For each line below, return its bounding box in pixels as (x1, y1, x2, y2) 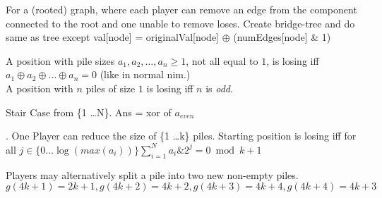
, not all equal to (186, 53, 258, 68)
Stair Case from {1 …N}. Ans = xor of (6, 104, 172, 119)
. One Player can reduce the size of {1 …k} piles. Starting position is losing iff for (6, 128, 357, 143)
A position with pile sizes (6, 53, 115, 68)
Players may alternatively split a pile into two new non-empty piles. (6, 167, 299, 182)
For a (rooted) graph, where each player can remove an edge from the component (6, 2, 357, 16)
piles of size (85, 80, 136, 95)
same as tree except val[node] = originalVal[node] (6, 30, 220, 44)
